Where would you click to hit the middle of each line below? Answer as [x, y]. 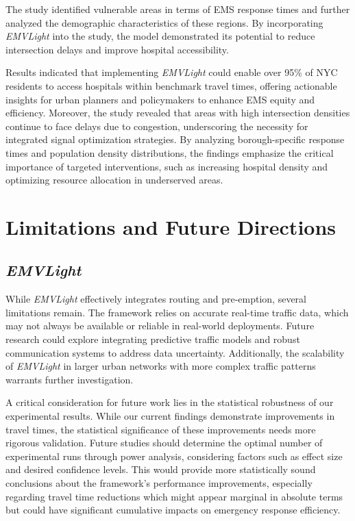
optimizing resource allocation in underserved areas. [114, 180]
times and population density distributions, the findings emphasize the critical [170, 152]
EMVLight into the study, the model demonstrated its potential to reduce [160, 36]
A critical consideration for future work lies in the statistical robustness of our [170, 402]
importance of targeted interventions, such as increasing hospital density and [167, 166]
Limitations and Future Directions [171, 226]
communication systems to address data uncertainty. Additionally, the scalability [175, 352]
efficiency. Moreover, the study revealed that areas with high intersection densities [178, 113]
